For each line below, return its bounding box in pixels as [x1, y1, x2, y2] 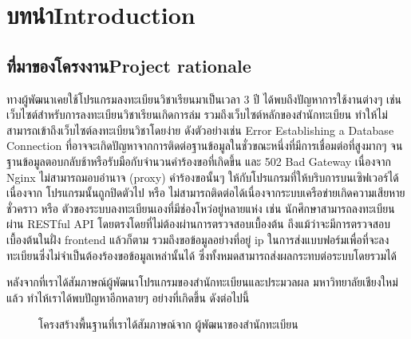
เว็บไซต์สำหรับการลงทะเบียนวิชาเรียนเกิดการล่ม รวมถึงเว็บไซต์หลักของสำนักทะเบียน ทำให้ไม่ [6, 106, 388, 123]
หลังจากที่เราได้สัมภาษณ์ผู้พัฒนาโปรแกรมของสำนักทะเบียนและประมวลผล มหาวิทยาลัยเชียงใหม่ [6, 274, 398, 290]
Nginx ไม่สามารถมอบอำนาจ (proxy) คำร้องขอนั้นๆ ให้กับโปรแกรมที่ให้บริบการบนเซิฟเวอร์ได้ [6, 168, 399, 185]
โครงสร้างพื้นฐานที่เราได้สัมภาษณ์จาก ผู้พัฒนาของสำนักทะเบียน [38, 316, 298, 333]
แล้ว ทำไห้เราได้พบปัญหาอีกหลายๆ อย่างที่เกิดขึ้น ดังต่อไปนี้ [6, 289, 250, 305]
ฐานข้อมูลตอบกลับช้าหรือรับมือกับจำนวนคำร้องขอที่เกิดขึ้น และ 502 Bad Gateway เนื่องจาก [6, 152, 391, 169]
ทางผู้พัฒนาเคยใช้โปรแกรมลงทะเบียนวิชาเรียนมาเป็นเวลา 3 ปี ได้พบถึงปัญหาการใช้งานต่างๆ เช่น [6, 90, 401, 107]
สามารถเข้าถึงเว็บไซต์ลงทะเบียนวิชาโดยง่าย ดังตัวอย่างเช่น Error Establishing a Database [6, 121, 394, 138]
